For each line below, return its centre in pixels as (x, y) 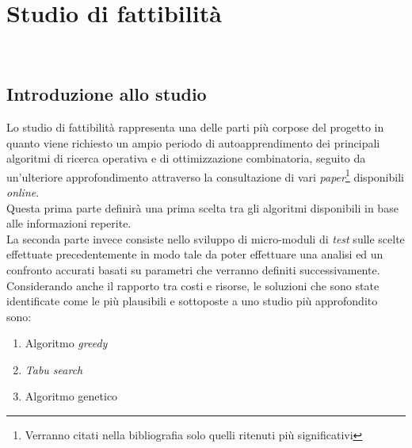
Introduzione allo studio (107, 94)
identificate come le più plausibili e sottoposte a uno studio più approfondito (192, 301)
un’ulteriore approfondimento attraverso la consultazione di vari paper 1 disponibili (205, 175)
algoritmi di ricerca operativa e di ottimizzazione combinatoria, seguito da (186, 158)
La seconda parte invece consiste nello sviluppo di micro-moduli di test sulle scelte (206, 238)
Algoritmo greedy (66, 343)
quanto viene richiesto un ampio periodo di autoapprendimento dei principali (193, 142)
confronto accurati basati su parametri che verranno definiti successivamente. (193, 269)
